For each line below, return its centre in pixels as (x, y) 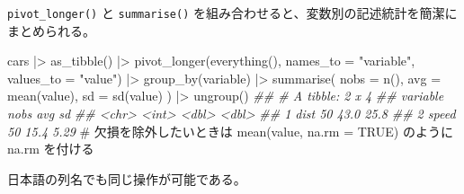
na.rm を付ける (51, 149)
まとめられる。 (51, 30)
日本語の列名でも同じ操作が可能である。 (127, 178)
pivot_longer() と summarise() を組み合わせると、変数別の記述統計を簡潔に (232, 13)
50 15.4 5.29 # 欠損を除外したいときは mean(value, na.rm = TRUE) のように (230, 131)
